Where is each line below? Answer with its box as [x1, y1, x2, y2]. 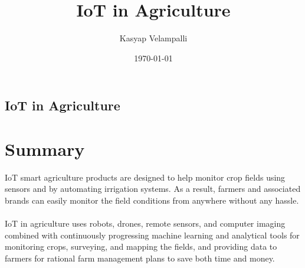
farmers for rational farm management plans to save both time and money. [5, 251, 275, 264]
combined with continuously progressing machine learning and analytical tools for [5, 228, 300, 241]
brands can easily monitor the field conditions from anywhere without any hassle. [5, 194, 299, 207]
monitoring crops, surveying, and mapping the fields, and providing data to [5, 240, 277, 253]
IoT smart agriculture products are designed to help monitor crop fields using [5, 171, 286, 183]
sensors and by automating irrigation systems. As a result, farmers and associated [5, 182, 301, 195]
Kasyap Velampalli [119, 32, 188, 44]
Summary [5, 136, 85, 161]
